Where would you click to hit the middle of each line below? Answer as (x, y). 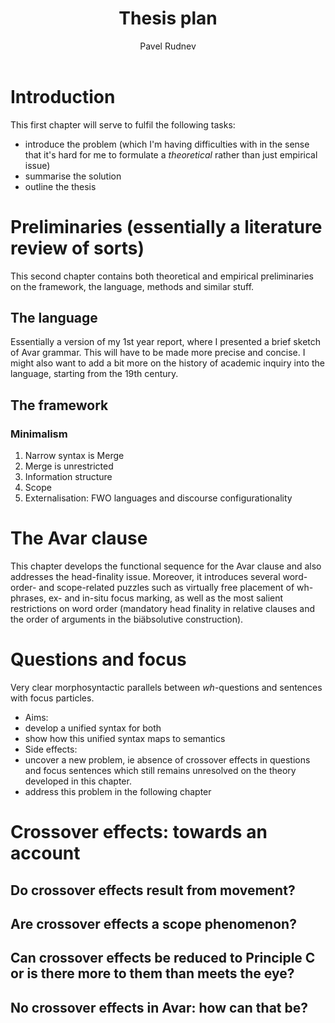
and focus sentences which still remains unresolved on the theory (160, 770)
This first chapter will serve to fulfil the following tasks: (123, 124)
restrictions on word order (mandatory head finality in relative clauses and (163, 609)
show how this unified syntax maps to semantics (125, 738)
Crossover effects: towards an (139, 832)
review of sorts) (77, 248)
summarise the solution (73, 176)
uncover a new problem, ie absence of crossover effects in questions (167, 760)
